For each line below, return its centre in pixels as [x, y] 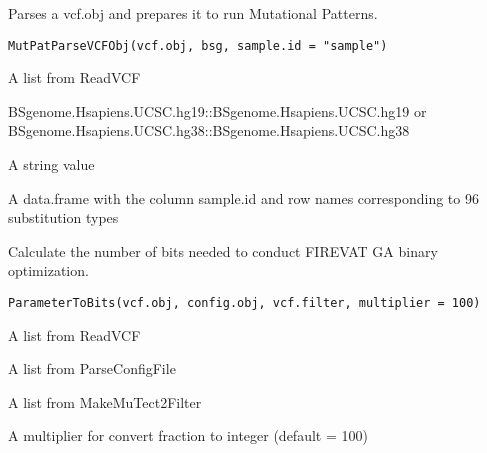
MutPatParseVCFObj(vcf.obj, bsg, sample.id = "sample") [198, 45]
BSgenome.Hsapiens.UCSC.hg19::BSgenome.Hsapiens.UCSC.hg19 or [217, 110]
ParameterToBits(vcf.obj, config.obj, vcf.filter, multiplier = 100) [244, 303]
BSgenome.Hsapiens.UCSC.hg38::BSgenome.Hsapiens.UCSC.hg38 [209, 130]
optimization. [48, 270]
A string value [51, 164]
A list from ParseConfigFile [92, 368]
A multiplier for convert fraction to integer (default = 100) [188, 435]
